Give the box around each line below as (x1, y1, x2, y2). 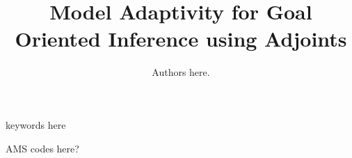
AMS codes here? (6, 141, 79, 155)
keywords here (6, 117, 66, 132)
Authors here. (152, 65, 210, 79)
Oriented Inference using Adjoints (15, 24, 347, 53)
